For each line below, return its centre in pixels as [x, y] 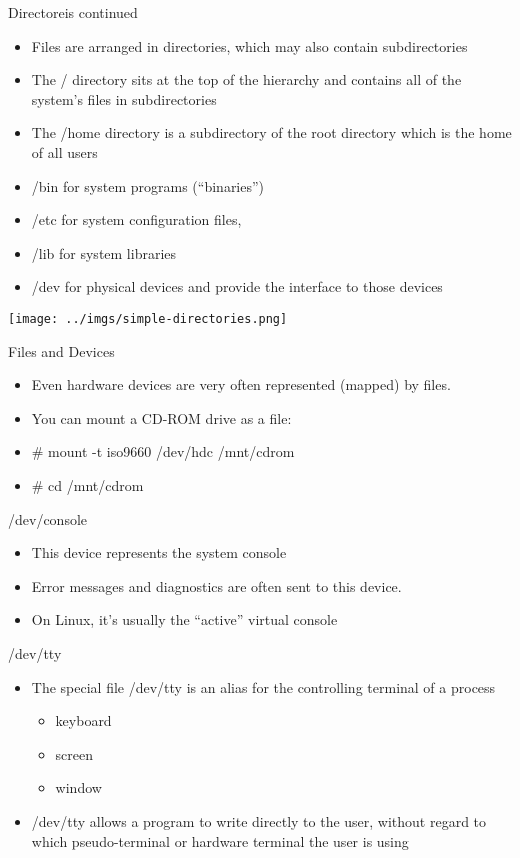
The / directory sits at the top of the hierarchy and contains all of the [246, 79]
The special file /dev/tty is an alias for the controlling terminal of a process [263, 686]
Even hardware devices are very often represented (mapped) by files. [241, 384]
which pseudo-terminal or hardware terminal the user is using [220, 840]
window [78, 787]
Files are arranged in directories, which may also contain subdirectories [249, 45]
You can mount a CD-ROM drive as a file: [161, 417]
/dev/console [48, 518]
